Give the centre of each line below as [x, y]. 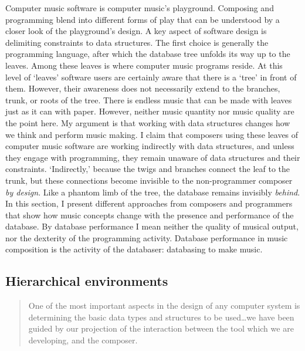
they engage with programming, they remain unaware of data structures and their [153, 157]
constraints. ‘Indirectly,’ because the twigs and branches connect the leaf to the [148, 169]
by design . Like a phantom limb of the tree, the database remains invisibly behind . [153, 192]
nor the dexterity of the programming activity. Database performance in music [147, 237]
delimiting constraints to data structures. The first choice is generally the [137, 42]
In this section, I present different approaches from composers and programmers [149, 203]
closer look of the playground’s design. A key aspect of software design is [136, 31]
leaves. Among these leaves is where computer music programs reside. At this [144, 65]
